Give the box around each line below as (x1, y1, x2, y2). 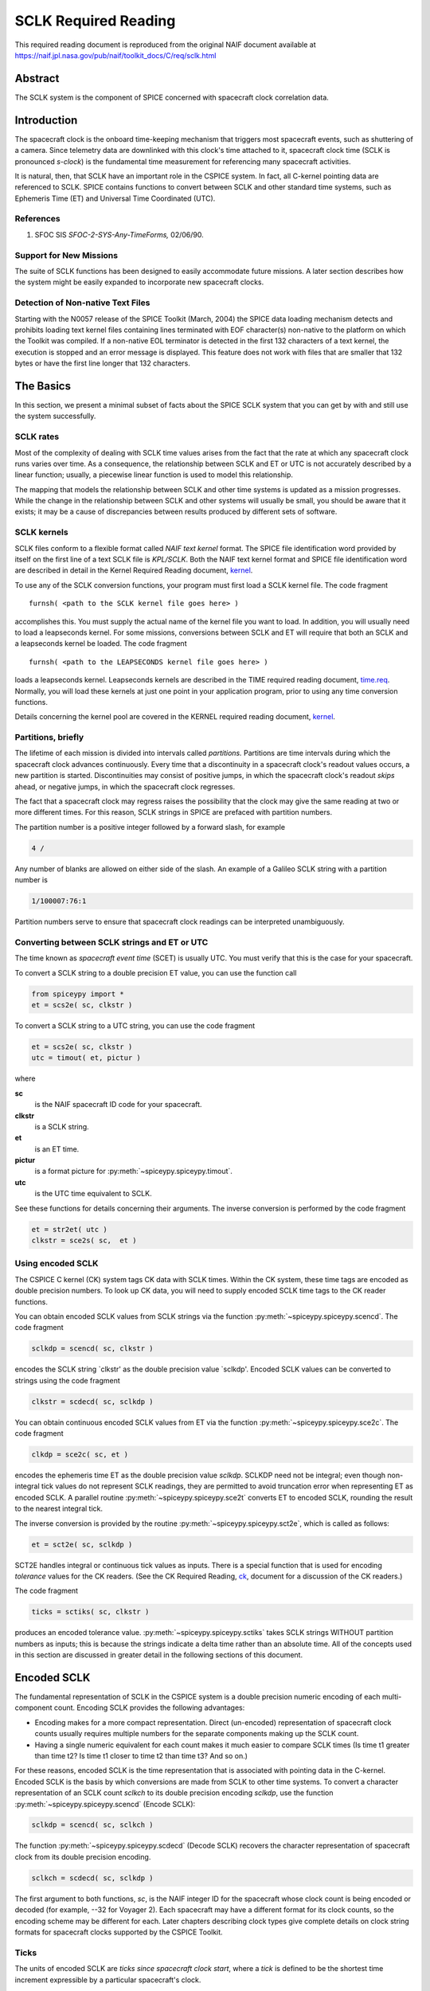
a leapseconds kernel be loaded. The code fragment (14, 639, 187, 648)
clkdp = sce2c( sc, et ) (31, 1450, 129, 1459)
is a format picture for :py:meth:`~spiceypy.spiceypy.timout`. (34, 1167, 233, 1176)
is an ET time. (34, 1144, 80, 1154)
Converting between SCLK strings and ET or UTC (14, 937, 209, 948)
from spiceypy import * (31, 989, 125, 999)
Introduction (14, 113, 78, 127)
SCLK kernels (14, 526, 68, 538)
